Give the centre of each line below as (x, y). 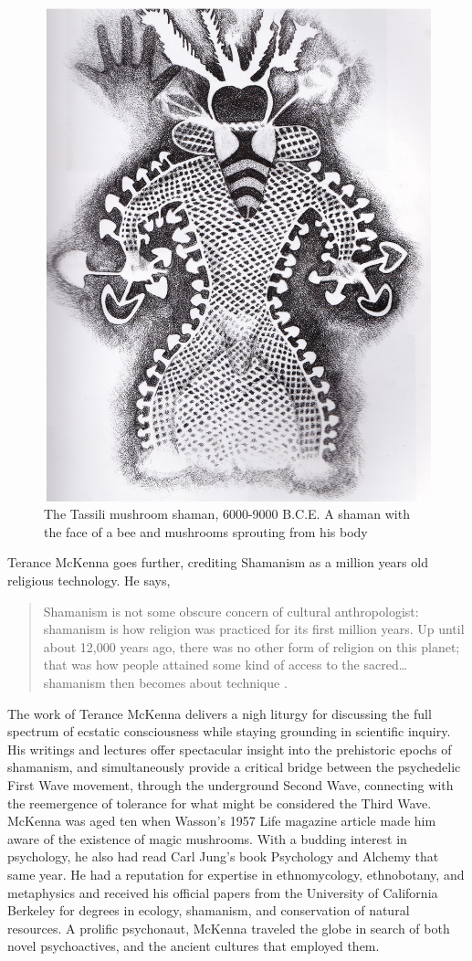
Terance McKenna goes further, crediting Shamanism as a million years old (218, 562)
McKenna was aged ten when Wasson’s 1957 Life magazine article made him (222, 821)
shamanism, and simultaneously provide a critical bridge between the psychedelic (234, 767)
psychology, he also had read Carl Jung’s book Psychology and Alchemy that (223, 856)
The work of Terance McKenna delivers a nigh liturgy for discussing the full (220, 713)
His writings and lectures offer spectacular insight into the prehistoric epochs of (230, 749)
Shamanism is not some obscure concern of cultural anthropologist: (231, 611)
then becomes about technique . (199, 683)
